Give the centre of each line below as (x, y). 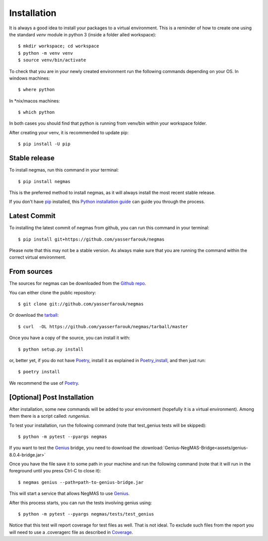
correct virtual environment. (38, 257)
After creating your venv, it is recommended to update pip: (69, 132)
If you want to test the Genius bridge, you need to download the (74, 448)
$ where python (36, 90)
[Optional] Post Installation (52, 397)
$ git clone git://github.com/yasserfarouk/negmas (81, 304)
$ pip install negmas (44, 181)
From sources (31, 272)
